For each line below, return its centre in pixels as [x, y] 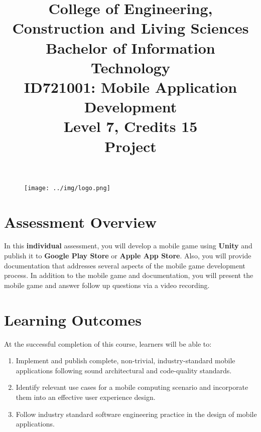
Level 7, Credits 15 [130, 126]
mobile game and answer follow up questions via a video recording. [107, 285]
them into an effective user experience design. [86, 397]
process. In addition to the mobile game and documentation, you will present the [129, 275]
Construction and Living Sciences [130, 28]
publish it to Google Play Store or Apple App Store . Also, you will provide [128, 256]
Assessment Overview [81, 222]
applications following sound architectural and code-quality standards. [124, 370]
